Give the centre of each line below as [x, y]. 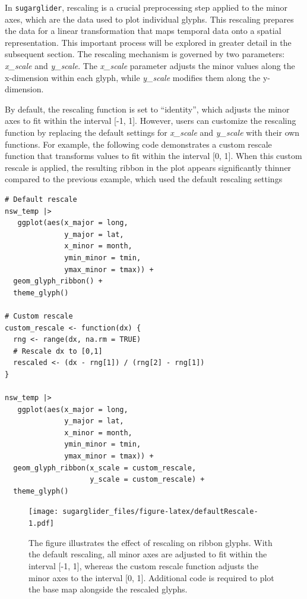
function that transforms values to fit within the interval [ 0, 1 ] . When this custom [153, 156]
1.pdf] [41, 524]
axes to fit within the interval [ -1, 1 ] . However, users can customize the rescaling [151, 121]
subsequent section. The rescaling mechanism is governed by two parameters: [145, 54]
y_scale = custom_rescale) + [147, 480]
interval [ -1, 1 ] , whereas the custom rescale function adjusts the [144, 565]
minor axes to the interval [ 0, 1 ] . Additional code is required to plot [151, 577]
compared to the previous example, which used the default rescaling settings [144, 179]
